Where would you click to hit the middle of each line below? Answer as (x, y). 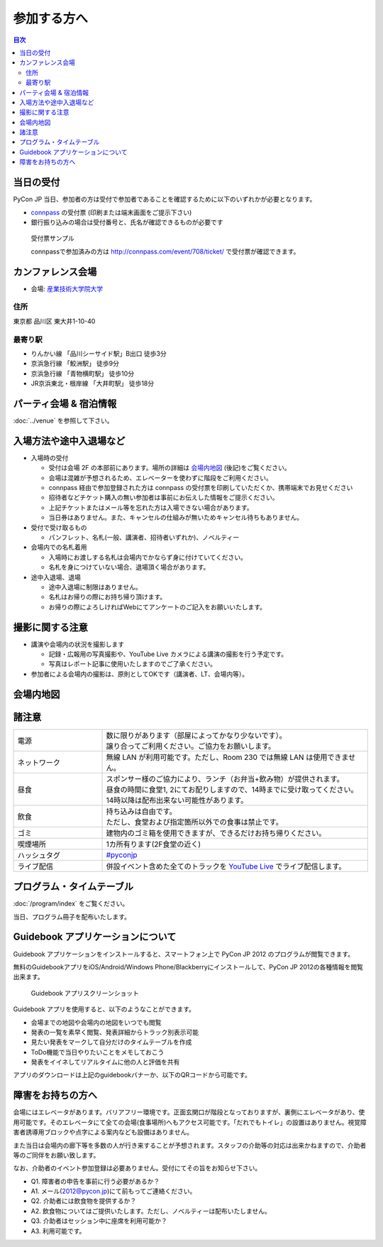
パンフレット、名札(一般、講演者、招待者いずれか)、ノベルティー (144, 537)
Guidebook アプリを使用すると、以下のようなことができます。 (104, 1009)
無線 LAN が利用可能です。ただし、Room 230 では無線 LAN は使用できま (227, 757)
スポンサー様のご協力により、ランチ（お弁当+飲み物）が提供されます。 (225, 779)
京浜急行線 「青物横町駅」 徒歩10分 (83, 374)
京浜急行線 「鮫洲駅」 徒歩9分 (75, 364)
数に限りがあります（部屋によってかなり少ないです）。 (196, 735)
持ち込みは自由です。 (141, 811)
